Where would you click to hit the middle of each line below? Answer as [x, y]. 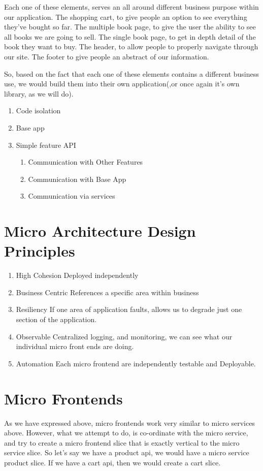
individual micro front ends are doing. [75, 346]
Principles [40, 251]
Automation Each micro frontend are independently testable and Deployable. [136, 363]
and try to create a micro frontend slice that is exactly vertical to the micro [122, 442]
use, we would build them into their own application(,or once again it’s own [122, 84]
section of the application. [56, 319]
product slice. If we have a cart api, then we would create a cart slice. [112, 462]
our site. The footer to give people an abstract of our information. [107, 56]
